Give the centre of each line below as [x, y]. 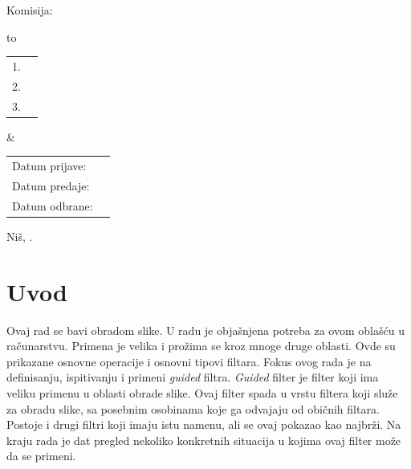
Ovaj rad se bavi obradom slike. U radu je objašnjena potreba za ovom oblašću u [205, 330]
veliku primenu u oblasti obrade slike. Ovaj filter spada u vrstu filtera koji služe [202, 392]
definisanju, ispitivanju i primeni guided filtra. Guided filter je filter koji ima [193, 377]
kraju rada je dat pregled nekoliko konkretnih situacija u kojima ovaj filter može [204, 440]
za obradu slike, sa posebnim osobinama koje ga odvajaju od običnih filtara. [193, 408]
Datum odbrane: [53, 205]
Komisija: [30, 10]
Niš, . [20, 236]
